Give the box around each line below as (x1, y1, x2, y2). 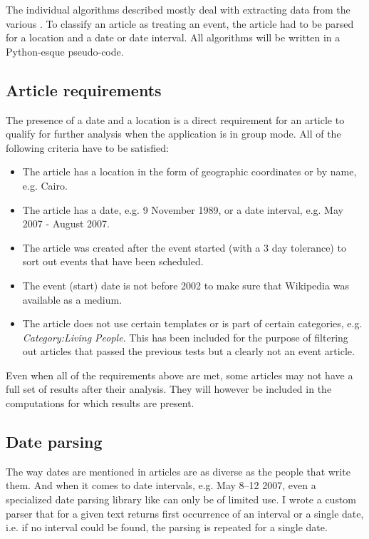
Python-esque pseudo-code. (6, 43, 124, 58)
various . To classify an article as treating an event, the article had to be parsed (6, 16, 354, 31)
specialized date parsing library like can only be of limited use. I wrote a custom (6, 492, 356, 507)
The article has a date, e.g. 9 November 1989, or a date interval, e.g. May (22, 202, 343, 217)
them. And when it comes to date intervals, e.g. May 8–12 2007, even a (6, 478, 316, 493)
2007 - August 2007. (22, 216, 110, 231)
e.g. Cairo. (22, 178, 68, 192)
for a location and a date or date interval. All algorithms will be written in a (6, 30, 341, 45)
